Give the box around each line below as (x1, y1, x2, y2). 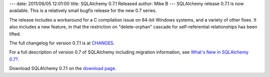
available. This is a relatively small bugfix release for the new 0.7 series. (9, 7, 157, 13)
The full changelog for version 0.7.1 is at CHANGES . (9, 40, 115, 46)
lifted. (9, 30, 21, 37)
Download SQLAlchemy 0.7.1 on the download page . (9, 65, 116, 71)
